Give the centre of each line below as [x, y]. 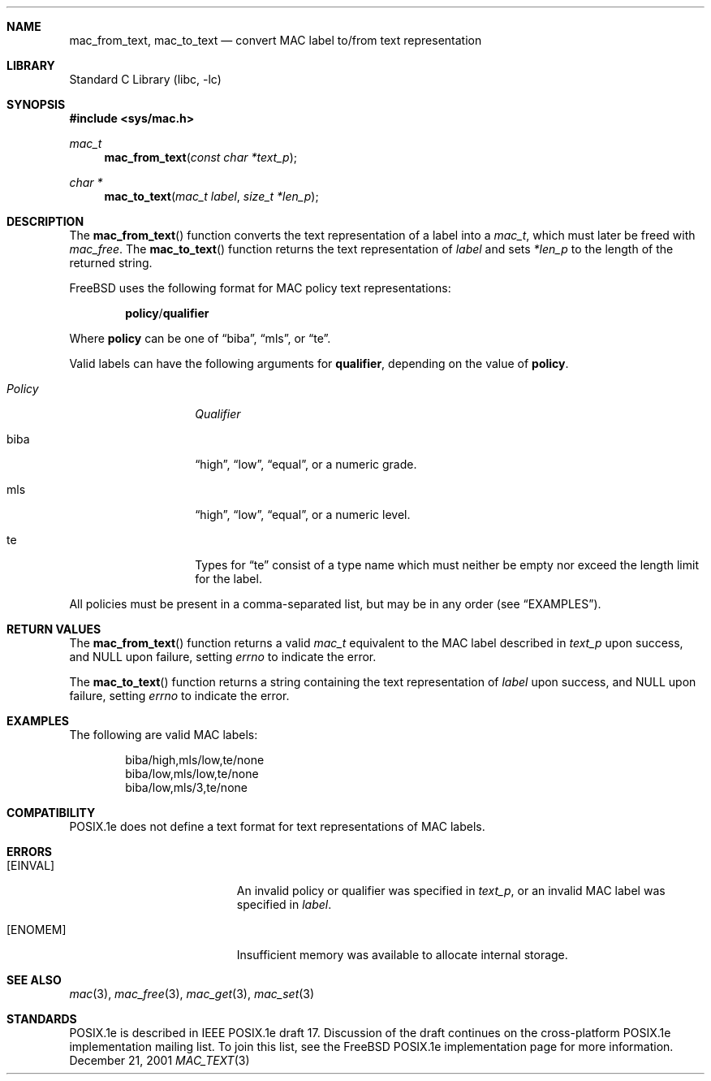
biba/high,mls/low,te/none [195, 760]
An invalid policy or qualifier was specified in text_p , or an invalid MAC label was [451, 891]
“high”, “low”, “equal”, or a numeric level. [303, 515]
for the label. [228, 579]
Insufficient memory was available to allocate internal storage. [402, 955]
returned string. [111, 263]
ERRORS [30, 852]
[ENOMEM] [37, 930]
